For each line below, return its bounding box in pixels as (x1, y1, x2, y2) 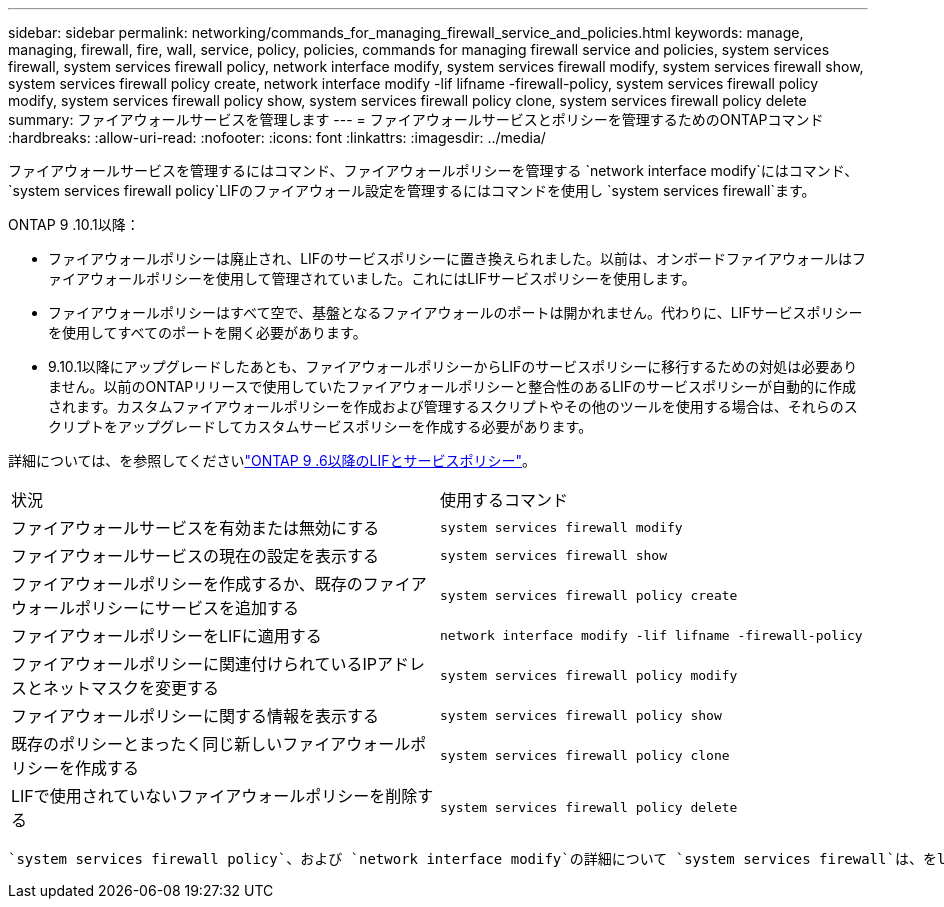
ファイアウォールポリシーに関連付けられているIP (11, 654, 378, 674)
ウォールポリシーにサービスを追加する (11, 598, 300, 618)
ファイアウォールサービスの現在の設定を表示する (11, 546, 380, 566)
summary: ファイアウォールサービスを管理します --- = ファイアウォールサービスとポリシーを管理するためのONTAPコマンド (8, 111, 824, 128)
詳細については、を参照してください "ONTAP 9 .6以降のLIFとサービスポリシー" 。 (8, 452, 537, 469)
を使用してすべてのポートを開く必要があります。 (48, 324, 367, 341)
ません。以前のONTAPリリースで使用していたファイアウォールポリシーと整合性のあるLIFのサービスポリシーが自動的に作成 (48, 378, 857, 395)
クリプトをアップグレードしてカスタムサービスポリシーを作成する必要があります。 (48, 418, 593, 435)
